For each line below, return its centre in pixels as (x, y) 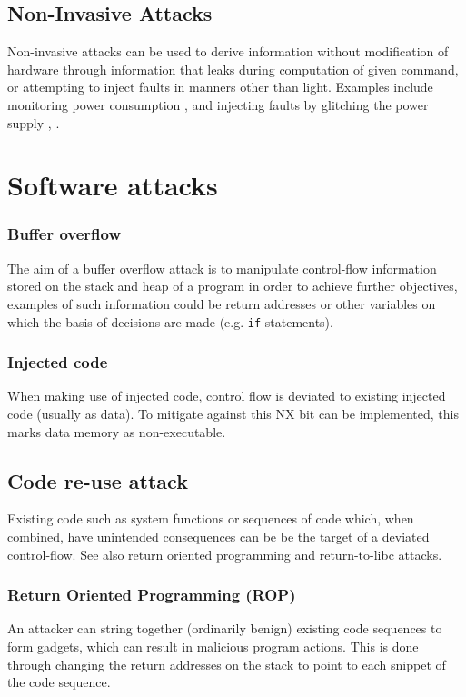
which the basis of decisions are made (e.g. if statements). (170, 321)
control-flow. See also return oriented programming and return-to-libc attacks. (225, 554)
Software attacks (113, 185)
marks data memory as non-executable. (117, 431)
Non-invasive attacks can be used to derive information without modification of (228, 51)
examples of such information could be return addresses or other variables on (222, 303)
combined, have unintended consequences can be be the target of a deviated (218, 536)
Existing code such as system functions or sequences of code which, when (211, 518)
